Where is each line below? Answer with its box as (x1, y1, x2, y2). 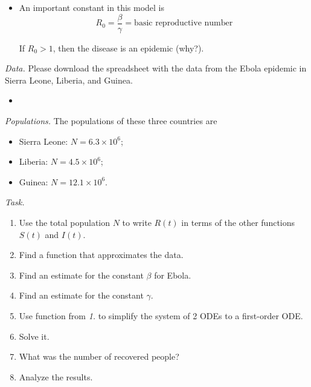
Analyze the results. (19, 370, 93, 383)
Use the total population (19, 216, 111, 228)
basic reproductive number (134, 19, 233, 28)
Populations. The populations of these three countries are (5, 114, 217, 127)
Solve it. (19, 329, 50, 342)
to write (122, 216, 152, 228)
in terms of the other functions (181, 216, 295, 228)
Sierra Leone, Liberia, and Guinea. (5, 73, 133, 86)
